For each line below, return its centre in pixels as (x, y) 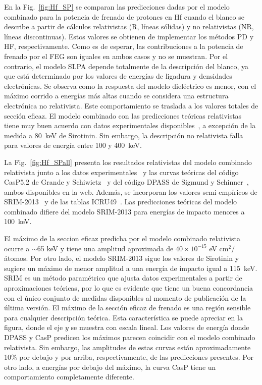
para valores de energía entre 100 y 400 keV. (73, 145)
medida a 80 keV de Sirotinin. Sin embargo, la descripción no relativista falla (124, 135)
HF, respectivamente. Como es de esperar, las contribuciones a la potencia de (124, 46)
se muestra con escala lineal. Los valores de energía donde (160, 327)
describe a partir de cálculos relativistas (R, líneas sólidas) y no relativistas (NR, (129, 26)
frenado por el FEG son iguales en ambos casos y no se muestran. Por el (116, 56)
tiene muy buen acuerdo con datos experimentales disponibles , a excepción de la (130, 125)
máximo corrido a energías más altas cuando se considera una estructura (116, 96)
